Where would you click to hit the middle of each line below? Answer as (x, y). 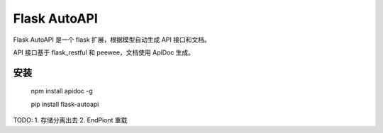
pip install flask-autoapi (65, 104)
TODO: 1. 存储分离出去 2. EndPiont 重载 (70, 120)
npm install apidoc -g (62, 91)
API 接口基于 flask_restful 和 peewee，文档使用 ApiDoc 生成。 (104, 52)
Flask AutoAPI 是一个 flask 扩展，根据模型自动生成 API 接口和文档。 (112, 40)
